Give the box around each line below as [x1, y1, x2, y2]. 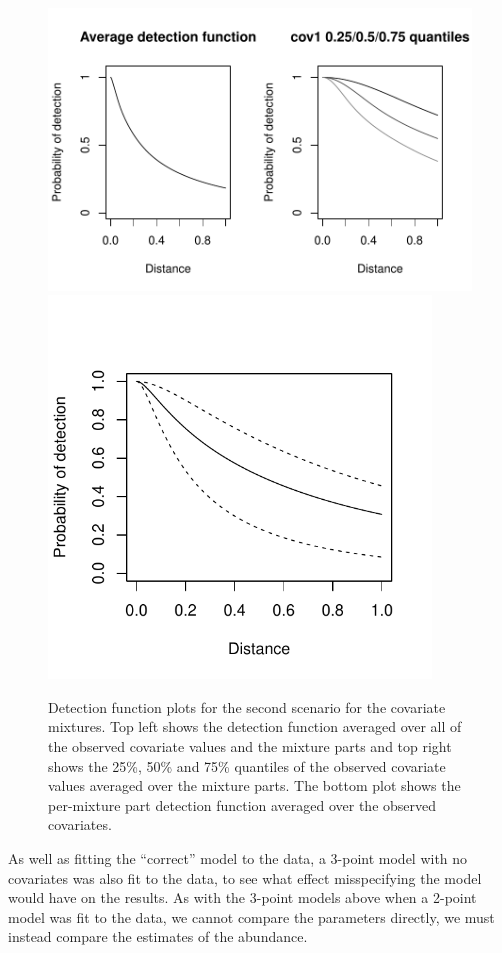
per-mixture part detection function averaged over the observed [48, 794, 437, 815]
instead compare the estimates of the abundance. [8, 926, 308, 947]
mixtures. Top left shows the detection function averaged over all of [48, 716, 462, 737]
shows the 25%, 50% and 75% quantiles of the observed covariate [48, 755, 446, 776]
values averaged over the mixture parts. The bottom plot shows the [48, 775, 461, 796]
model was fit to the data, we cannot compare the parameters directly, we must [8, 906, 495, 927]
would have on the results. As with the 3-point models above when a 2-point [8, 887, 477, 908]
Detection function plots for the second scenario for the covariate [48, 696, 446, 717]
